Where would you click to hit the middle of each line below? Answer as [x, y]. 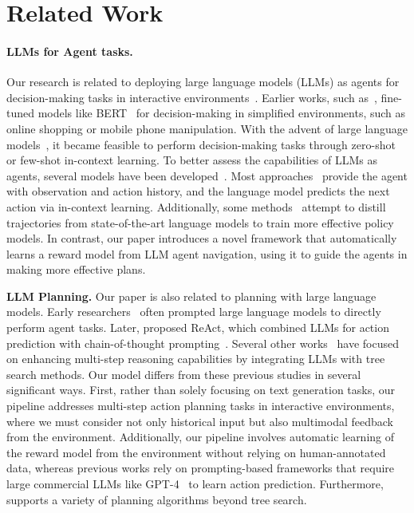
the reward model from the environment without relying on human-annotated [196, 452]
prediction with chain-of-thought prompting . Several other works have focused [203, 343]
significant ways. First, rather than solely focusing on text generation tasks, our [201, 390]
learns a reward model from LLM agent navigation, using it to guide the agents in [207, 253]
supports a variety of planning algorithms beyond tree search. [157, 499]
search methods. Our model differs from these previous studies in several [184, 374]
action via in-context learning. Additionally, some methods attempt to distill [196, 206]
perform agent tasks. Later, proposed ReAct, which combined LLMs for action [198, 328]
